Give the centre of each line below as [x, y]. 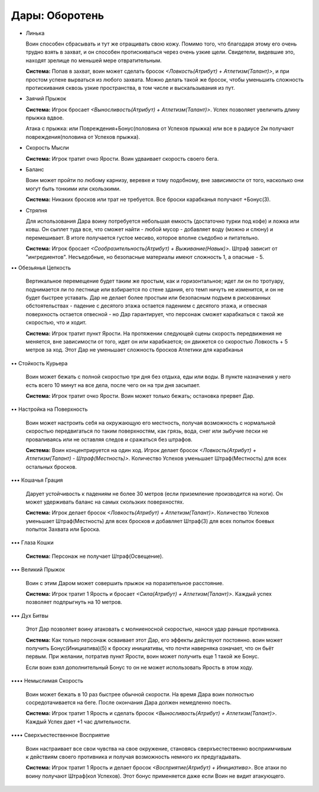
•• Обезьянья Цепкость [41, 267]
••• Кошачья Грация [37, 480]
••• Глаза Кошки [32, 543]
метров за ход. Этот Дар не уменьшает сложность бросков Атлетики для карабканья [134, 350]
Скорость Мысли [47, 148]
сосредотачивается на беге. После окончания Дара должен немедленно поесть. [128, 702]
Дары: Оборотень [58, 15]
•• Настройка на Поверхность [49, 409]
